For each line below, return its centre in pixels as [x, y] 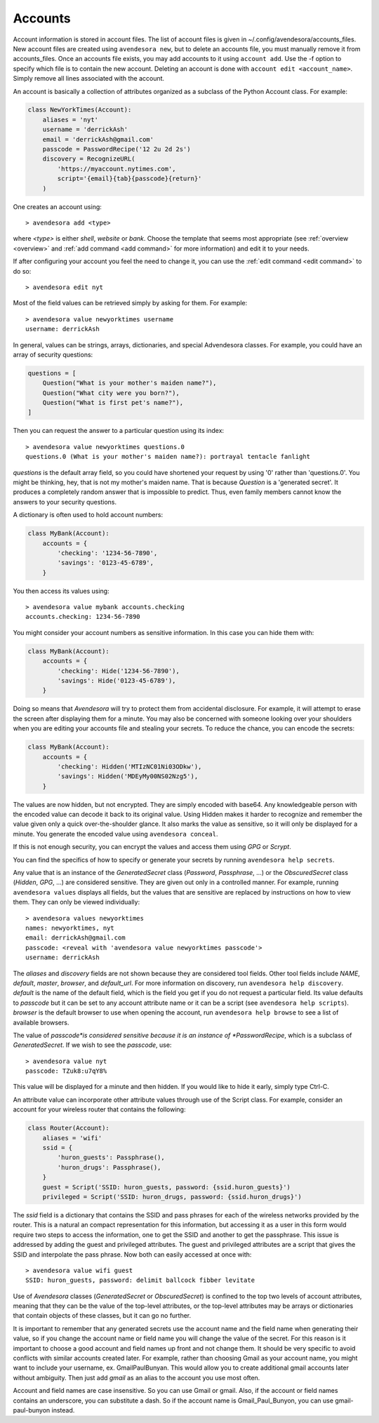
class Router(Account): [69, 1128]
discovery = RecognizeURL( [89, 159]
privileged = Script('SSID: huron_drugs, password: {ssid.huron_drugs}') [172, 1197]
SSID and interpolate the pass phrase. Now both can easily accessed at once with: [132, 1254]
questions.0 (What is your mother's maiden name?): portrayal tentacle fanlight [168, 457]
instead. [63, 1410]
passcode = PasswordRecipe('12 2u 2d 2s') [117, 149]
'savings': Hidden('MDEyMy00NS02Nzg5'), [128, 776]
